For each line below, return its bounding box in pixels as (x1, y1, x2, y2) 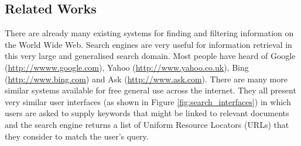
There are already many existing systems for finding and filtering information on (5, 27, 294, 39)
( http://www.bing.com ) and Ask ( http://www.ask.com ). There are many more (5, 72, 288, 85)
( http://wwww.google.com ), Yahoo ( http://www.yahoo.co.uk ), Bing (5, 61, 249, 73)
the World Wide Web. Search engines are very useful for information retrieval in (5, 38, 292, 50)
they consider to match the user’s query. (5, 130, 149, 142)
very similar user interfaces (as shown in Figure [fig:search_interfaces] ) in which (5, 95, 291, 107)
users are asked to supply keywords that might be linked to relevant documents (5, 107, 289, 119)
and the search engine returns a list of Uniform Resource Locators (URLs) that (5, 118, 289, 130)
